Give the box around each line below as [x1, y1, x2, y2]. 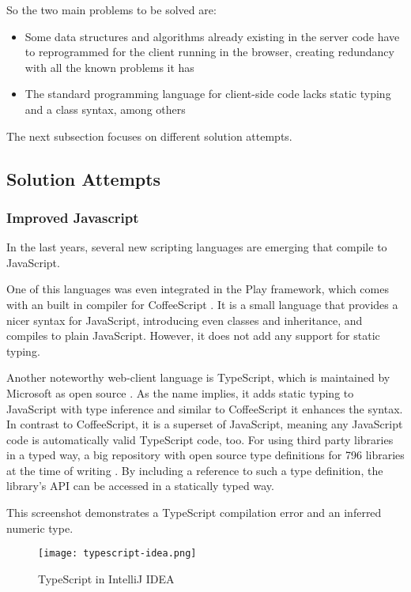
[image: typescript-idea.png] [38, 548, 197, 560]
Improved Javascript [6, 207, 139, 227]
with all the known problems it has [25, 58, 194, 75]
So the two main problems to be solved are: [6, 2, 217, 17]
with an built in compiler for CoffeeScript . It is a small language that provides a [6, 296, 398, 312]
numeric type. [6, 519, 74, 536]
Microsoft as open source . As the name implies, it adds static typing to [6, 384, 354, 401]
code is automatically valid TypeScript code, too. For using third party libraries [6, 431, 394, 447]
